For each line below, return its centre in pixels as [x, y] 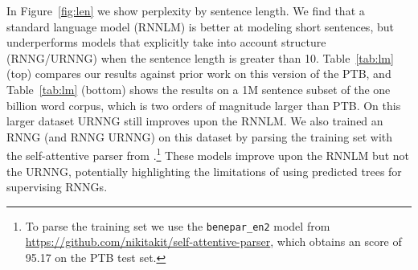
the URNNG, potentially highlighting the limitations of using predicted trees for [204, 171]
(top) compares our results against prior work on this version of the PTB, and [199, 74]
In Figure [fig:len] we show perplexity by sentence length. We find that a [186, 10]
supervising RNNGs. [57, 187]
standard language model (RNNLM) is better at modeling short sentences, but [200, 26]
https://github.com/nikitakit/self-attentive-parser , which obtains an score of [213, 241]
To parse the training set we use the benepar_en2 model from [178, 225]
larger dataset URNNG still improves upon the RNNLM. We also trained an [195, 121]
